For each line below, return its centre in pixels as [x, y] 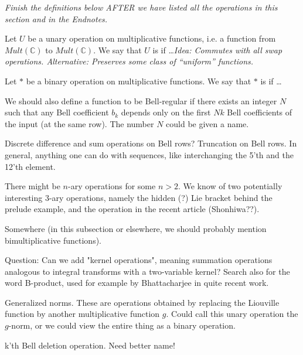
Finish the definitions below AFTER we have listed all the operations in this [141, 7]
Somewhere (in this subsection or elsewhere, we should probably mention [136, 228]
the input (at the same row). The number [79, 123]
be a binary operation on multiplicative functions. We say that [139, 81]
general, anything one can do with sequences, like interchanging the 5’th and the [149, 154]
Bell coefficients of [260, 112]
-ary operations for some [112, 186]
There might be [33, 186]
